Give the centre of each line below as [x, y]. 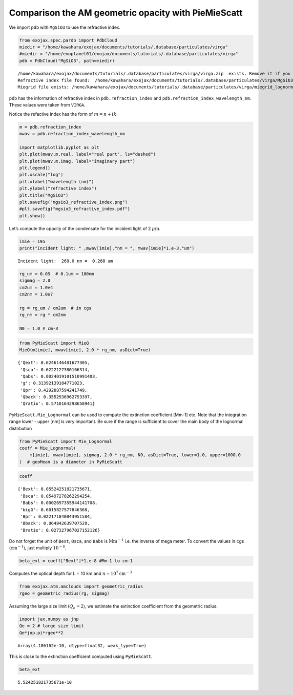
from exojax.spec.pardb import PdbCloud [68, 40]
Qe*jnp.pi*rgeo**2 [41, 633]
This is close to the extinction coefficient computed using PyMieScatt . [81, 656]
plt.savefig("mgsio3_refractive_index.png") [73, 202]
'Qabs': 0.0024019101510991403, [59, 376]
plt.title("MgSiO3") [44, 195]
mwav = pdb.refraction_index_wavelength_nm [72, 134]
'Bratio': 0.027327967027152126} [60, 530]
